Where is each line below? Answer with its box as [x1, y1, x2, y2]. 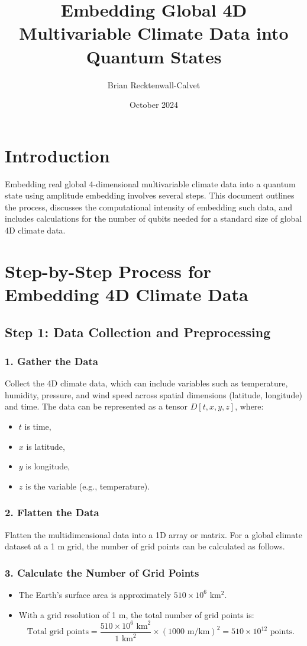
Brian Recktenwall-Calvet [107, 78, 201, 91]
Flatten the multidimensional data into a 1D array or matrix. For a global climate [5, 528, 302, 541]
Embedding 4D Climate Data [5, 282, 248, 306]
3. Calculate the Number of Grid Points [5, 565, 199, 580]
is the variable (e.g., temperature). [25, 479, 150, 492]
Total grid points [27, 628, 89, 637]
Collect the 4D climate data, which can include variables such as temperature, [5, 377, 288, 389]
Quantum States [86, 44, 222, 68]
